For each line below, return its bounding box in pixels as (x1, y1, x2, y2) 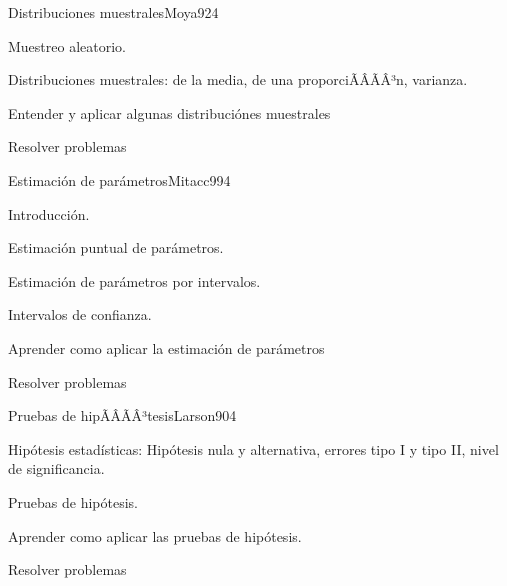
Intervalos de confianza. (8, 304, 152, 325)
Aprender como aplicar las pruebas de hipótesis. (8, 525, 302, 546)
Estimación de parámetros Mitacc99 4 (8, 169, 231, 190)
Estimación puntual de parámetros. (8, 237, 224, 258)
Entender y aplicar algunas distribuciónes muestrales (8, 102, 331, 123)
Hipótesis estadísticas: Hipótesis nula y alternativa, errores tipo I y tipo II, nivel (8, 438, 499, 459)
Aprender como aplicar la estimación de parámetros (8, 337, 325, 358)
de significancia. (8, 458, 105, 479)
